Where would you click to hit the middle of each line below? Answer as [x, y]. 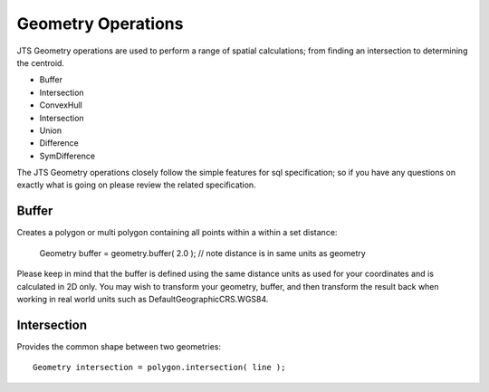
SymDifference [67, 156]
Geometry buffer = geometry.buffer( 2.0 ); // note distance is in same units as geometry [202, 253]
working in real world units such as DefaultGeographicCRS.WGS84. [143, 299]
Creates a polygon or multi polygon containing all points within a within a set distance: [177, 233]
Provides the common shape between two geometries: [119, 346]
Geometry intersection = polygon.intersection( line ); [159, 368]
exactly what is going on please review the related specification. [137, 185]
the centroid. [41, 62]
